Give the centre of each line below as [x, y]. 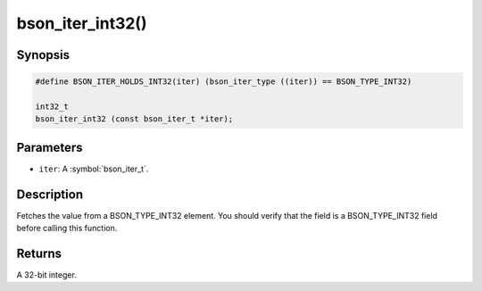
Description [50, 194]
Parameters [50, 147]
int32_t [52, 106]
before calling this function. [67, 229]
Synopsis [43, 55]
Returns [39, 253]
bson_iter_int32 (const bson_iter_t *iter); [134, 119]
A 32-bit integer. [47, 275]
